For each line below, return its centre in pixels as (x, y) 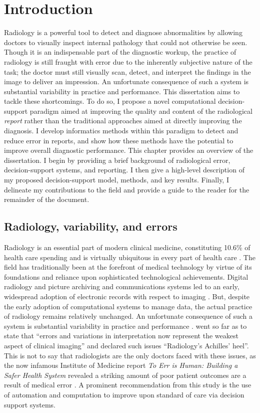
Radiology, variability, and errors (91, 226)
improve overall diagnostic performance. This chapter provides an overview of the (129, 150)
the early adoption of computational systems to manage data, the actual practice (128, 306)
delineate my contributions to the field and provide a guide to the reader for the (127, 189)
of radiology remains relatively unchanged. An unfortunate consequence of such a (128, 316)
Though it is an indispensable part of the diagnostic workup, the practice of (120, 52)
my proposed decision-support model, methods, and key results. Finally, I (116, 180)
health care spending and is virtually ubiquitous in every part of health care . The (130, 257)
